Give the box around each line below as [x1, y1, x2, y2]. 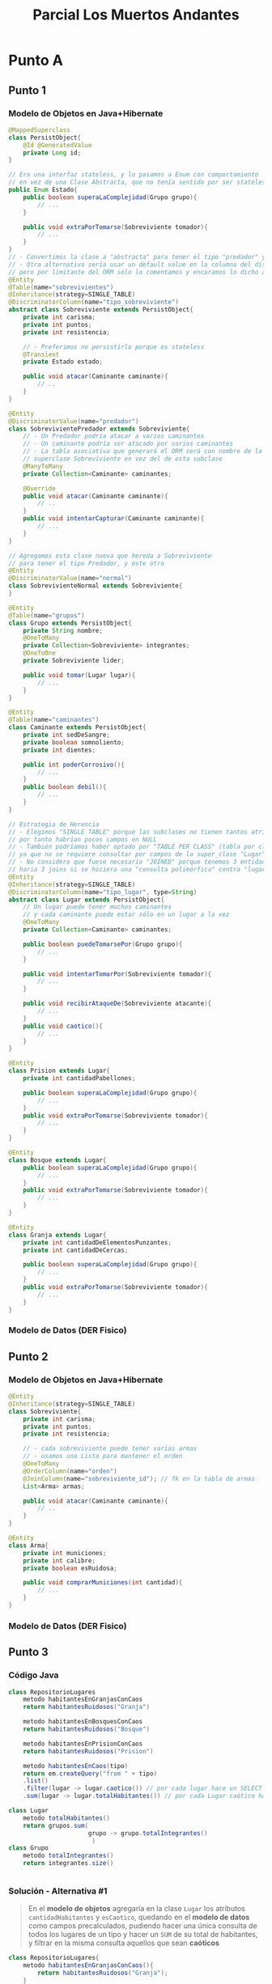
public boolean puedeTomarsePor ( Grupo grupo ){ [23, 940, 183, 948]
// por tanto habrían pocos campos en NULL [8, 835, 158, 843]
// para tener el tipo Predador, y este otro [8, 559, 164, 567]
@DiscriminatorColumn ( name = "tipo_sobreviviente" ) [8, 298, 180, 307]
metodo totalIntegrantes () [23, 1851, 114, 1860]
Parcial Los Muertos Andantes [32, 6, 240, 24]
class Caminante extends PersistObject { [8, 723, 147, 731]
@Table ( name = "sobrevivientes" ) [8, 283, 114, 291]
